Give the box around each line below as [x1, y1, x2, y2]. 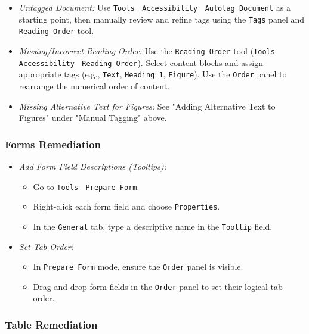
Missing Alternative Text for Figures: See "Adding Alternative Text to [18, 99, 276, 112]
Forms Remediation [5, 136, 101, 151]
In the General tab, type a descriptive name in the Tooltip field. [33, 220, 273, 232]
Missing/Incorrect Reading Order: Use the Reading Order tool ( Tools [18, 44, 275, 57]
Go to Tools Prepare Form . [33, 180, 140, 192]
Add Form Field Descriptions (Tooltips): [18, 160, 166, 172]
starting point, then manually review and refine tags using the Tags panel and [18, 13, 305, 25]
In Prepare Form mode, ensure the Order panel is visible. [33, 260, 243, 273]
